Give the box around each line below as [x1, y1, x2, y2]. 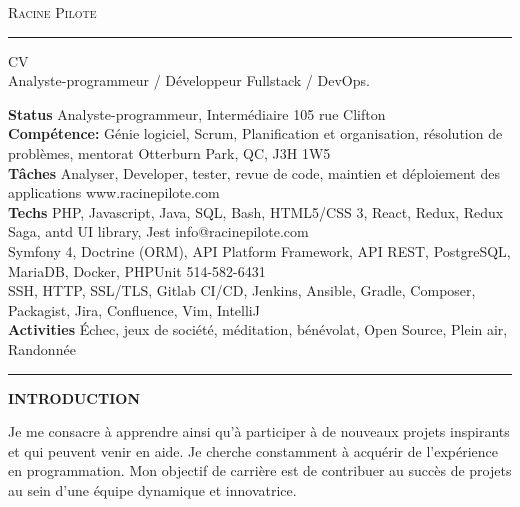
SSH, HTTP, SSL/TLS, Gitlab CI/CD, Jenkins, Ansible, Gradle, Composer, [8, 280, 476, 301]
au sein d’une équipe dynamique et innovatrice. [8, 479, 297, 500]
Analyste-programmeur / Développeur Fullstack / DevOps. [8, 70, 370, 91]
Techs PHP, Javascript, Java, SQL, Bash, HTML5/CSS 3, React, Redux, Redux [8, 201, 504, 222]
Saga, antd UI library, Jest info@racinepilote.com [8, 221, 309, 242]
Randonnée [8, 338, 76, 359]
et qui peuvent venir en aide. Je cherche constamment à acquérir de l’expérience [8, 440, 499, 461]
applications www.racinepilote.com [8, 182, 220, 203]
